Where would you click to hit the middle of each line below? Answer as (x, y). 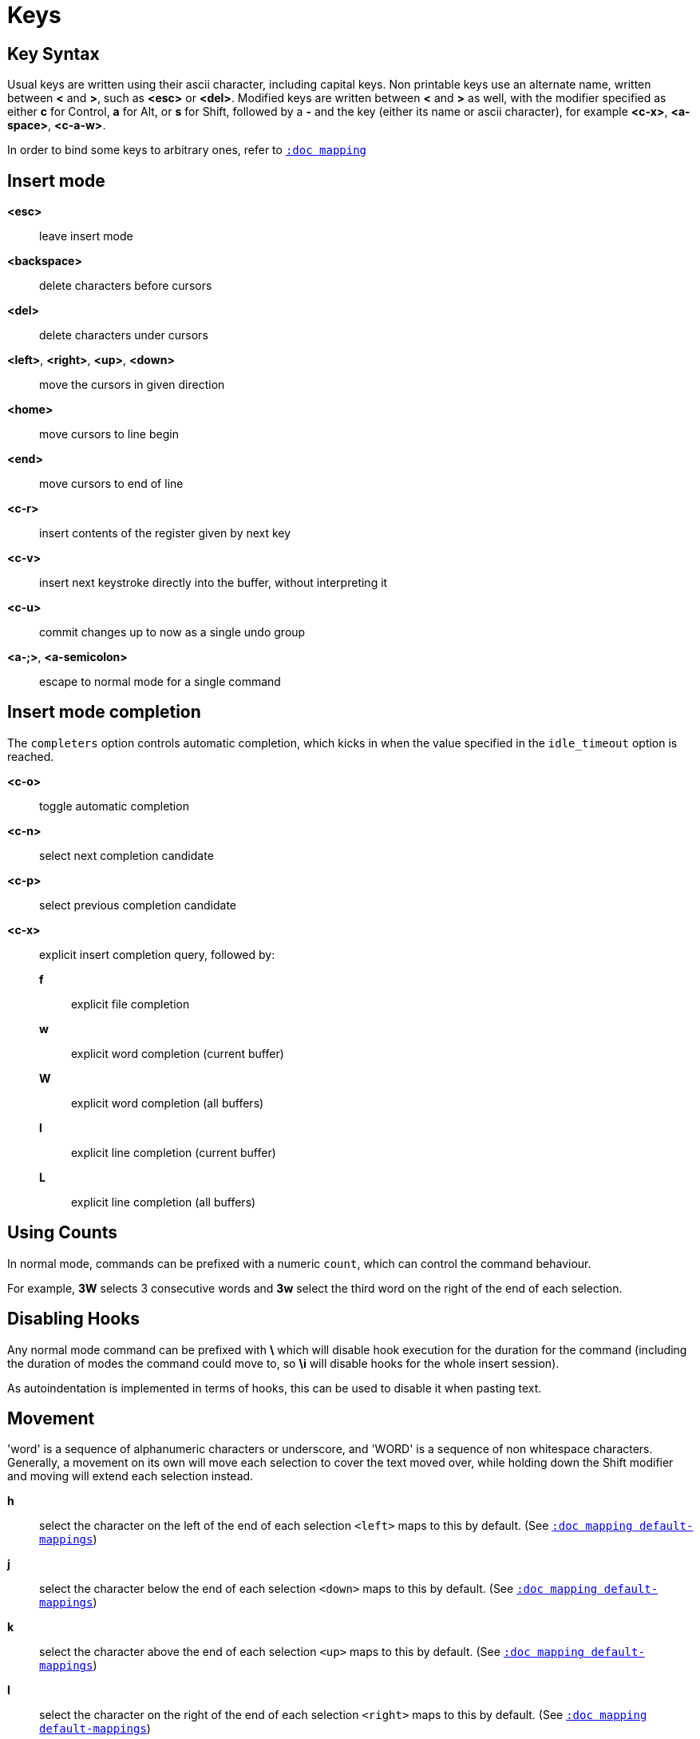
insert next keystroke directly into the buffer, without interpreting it (214, 583)
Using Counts (62, 1233)
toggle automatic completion (114, 806)
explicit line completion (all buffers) (164, 1202)
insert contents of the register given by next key (165, 533)
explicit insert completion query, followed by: (157, 954)
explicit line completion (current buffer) (174, 1152)
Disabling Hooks (74, 1319)
